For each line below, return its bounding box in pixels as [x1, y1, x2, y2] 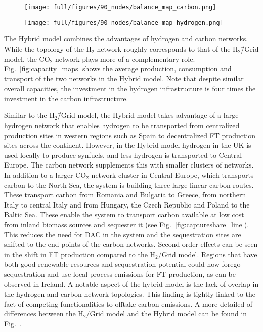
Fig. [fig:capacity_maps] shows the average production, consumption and [4, 63, 232, 74]
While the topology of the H [4, 43, 92, 54]
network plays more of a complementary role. [55, 53, 195, 64]
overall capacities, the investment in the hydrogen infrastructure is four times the [4, 83, 256, 94]
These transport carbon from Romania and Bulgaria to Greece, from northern [4, 189, 246, 200]
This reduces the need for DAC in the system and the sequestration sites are [4, 229, 241, 239]
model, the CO [4, 53, 50, 64]
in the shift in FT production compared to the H [4, 248, 156, 259]
